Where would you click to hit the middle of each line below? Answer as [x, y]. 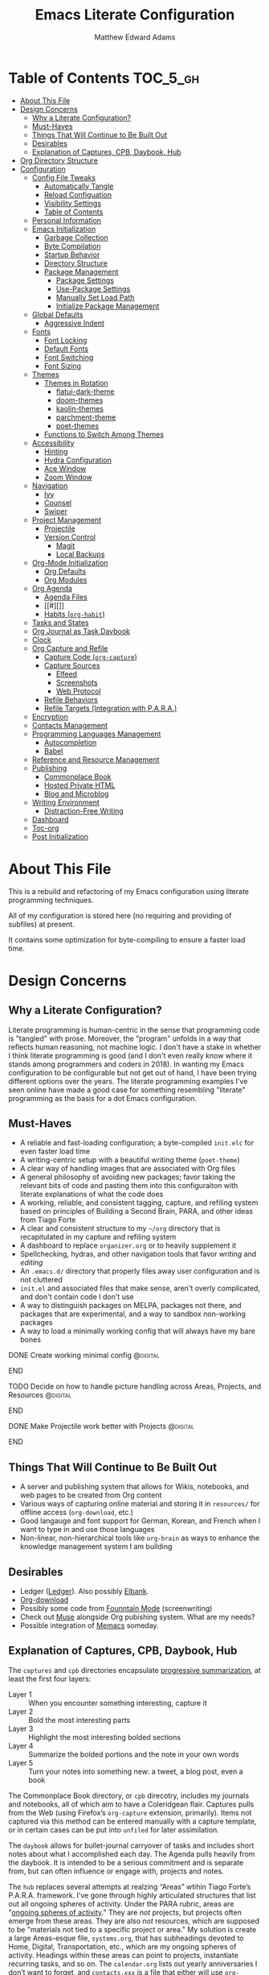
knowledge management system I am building [96, 1546]
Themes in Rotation [76, 383]
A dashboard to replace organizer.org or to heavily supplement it [128, 1245]
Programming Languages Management [96, 734]
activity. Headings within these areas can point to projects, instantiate [123, 1955]
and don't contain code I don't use [77, 1297]
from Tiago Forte [48, 1220]
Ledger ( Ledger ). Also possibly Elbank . [84, 1592]
